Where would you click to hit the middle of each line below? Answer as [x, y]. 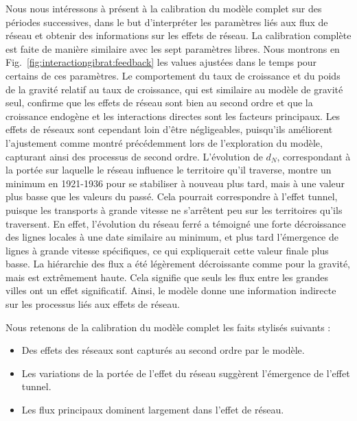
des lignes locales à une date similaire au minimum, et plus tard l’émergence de [172, 237]
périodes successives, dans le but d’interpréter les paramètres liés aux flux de [167, 22]
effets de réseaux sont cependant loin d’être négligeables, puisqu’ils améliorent [169, 129]
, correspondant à [314, 156]
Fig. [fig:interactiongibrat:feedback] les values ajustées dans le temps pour [161, 62]
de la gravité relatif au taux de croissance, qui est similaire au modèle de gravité [174, 89]
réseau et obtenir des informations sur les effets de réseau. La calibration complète [178, 35]
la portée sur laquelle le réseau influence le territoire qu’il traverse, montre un [169, 170]
